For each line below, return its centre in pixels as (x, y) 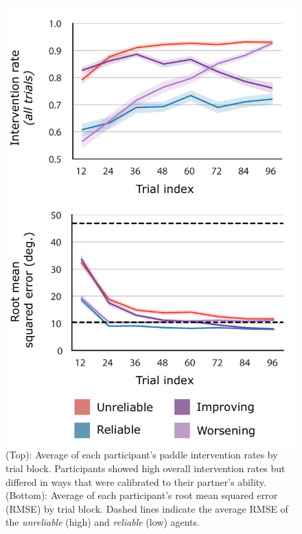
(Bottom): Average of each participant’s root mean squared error (142, 495)
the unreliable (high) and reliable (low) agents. (103, 522)
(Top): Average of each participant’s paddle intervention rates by (142, 455)
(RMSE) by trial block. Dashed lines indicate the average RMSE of (147, 508)
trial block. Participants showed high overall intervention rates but (146, 468)
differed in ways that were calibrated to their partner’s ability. (136, 481)
